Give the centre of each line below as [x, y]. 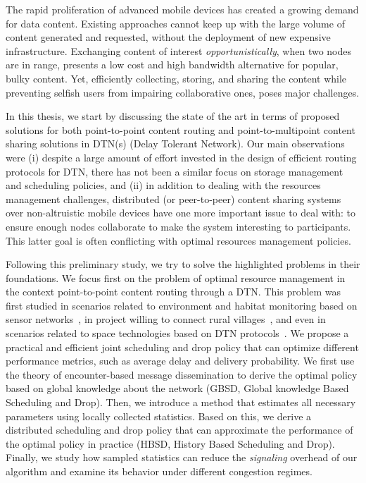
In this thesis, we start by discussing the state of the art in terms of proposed [173, 116]
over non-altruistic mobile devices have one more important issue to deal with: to [181, 213]
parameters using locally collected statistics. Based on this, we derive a [159, 416]
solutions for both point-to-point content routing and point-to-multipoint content [181, 129]
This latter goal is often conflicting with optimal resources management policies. [178, 240]
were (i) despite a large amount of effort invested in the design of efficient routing [181, 157]
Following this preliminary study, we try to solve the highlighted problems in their [183, 264]
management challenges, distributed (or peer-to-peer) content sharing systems [173, 198]
